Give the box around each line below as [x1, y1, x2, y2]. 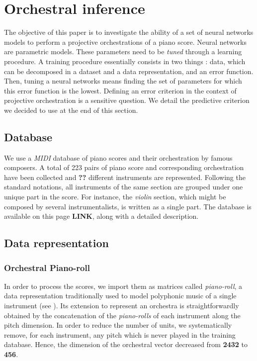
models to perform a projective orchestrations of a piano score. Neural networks [4, 36, 247, 47]
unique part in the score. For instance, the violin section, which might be [4, 191, 226, 202]
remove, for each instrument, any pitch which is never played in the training [4, 329, 236, 340]
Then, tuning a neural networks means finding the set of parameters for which [4, 76, 242, 86]
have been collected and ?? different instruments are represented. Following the [4, 172, 246, 182]
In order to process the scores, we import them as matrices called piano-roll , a [4, 280, 243, 291]
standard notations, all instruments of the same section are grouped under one [4, 181, 243, 192]
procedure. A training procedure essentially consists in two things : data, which [4, 56, 246, 66]
